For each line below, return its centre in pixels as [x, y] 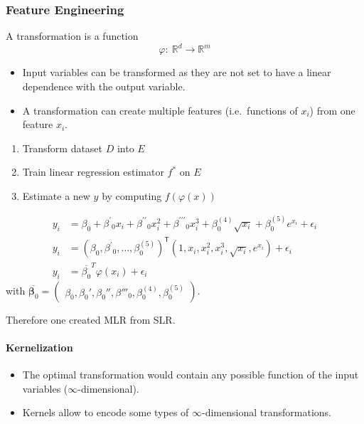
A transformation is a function [72, 36]
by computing [132, 195]
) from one [332, 110]
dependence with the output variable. [104, 86]
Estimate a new [56, 195]
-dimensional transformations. [267, 412]
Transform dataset [63, 148]
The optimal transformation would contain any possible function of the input [191, 375]
